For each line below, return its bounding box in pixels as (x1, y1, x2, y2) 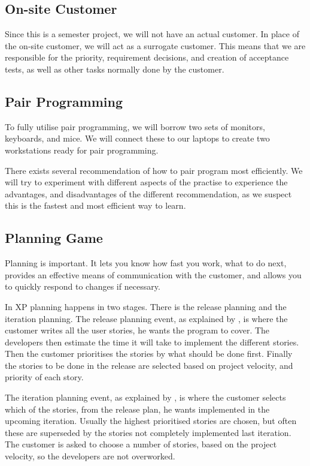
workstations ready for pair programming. (5, 143, 159, 156)
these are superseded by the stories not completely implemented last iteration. (5, 426, 291, 438)
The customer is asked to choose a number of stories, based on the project (5, 438, 277, 450)
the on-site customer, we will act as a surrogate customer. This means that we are (5, 39, 306, 52)
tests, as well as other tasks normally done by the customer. (5, 62, 224, 75)
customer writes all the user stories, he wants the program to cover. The (5, 324, 270, 336)
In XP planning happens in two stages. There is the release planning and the (5, 300, 287, 312)
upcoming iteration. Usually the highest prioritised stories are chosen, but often (5, 414, 297, 427)
